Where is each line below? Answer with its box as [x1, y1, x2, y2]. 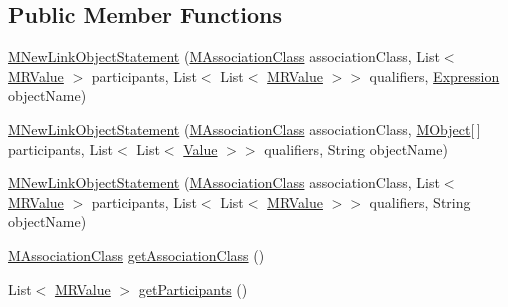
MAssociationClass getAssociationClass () [8, 244, 265, 265]
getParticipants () [138, 278, 248, 299]
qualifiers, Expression [369, 65, 500, 86]
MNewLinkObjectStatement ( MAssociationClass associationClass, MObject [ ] [8, 118, 481, 139]
